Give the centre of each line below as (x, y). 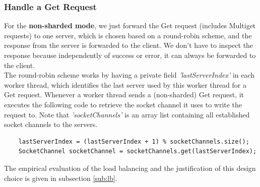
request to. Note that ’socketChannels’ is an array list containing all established (127, 114)
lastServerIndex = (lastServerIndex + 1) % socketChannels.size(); (134, 141)
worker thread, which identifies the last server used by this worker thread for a (125, 84)
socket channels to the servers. (51, 124)
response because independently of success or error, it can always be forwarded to (130, 55)
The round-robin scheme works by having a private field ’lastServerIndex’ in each (129, 75)
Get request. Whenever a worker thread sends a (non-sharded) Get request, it (124, 95)
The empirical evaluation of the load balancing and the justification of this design (130, 168)
